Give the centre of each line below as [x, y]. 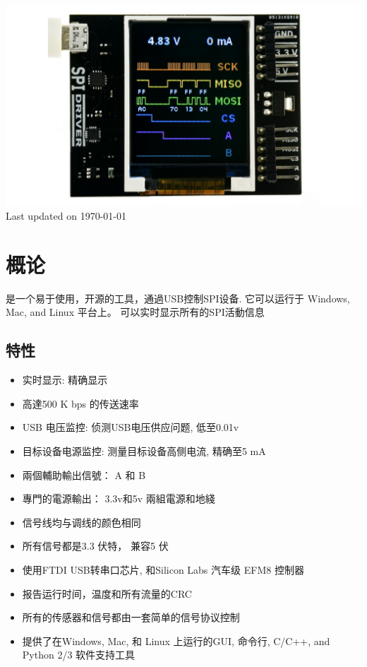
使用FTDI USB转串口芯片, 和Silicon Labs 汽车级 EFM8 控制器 [163, 569]
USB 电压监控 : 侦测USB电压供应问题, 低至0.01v [131, 427]
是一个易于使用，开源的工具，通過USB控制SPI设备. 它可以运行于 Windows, [178, 298]
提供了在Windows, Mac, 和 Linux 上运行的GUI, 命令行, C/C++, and [176, 641]
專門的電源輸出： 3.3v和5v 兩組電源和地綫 [119, 498]
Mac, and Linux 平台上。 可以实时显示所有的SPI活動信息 [135, 312]
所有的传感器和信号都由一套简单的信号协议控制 [131, 617]
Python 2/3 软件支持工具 [79, 655]
